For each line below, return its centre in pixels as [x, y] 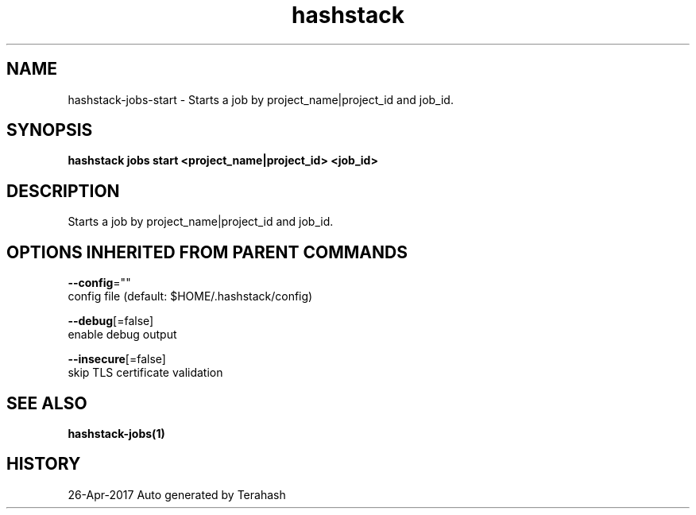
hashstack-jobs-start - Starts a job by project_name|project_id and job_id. [261, 99]
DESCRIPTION [63, 191]
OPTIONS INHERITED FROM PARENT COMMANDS [207, 252]
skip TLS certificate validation [145, 373]
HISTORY [44, 464]
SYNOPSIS [50, 130]
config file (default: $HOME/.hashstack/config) [190, 296]
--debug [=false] [111, 321]
